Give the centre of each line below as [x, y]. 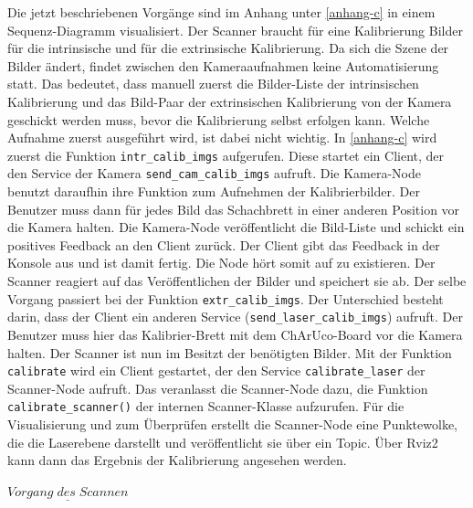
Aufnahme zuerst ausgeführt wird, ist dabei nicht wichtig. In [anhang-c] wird [222, 138]
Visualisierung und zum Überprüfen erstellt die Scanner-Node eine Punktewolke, [232, 424]
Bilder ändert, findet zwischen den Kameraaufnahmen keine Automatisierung [223, 65]
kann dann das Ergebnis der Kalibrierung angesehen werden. [177, 460]
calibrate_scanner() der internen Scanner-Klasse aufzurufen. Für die [206, 406]
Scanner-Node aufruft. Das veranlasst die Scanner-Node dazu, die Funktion [218, 388]
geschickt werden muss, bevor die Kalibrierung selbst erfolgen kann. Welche [219, 119]
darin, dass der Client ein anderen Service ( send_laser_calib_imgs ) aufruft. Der [236, 317]
